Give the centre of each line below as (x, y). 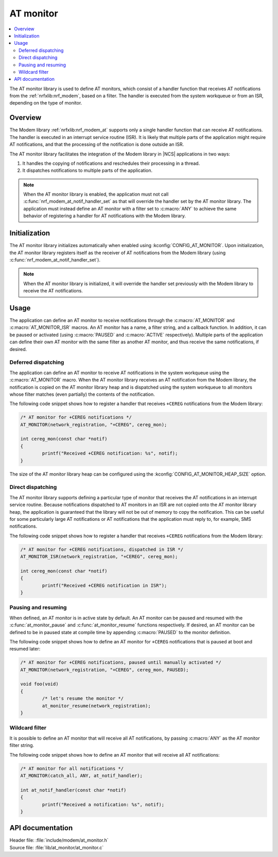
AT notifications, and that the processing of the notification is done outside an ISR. (97, 145)
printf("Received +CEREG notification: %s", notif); (110, 453)
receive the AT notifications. (53, 291)
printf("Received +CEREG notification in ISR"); (105, 585)
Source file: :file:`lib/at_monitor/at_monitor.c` (57, 847)
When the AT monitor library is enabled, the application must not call (96, 194)
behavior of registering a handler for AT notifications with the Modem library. (105, 216)
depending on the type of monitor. (46, 103)
